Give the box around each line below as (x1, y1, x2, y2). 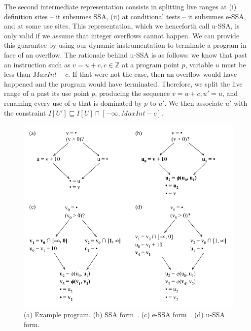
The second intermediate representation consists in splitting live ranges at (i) (4, 1, 237, 11)
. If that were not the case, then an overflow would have (68, 69, 237, 79)
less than (4, 69, 31, 79)
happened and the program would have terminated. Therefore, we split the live (4, 78, 243, 89)
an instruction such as (4, 59, 71, 69)
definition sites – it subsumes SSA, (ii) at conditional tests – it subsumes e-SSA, (4, 11, 246, 21)
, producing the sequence (95, 88, 170, 98)
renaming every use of (4, 97, 70, 108)
